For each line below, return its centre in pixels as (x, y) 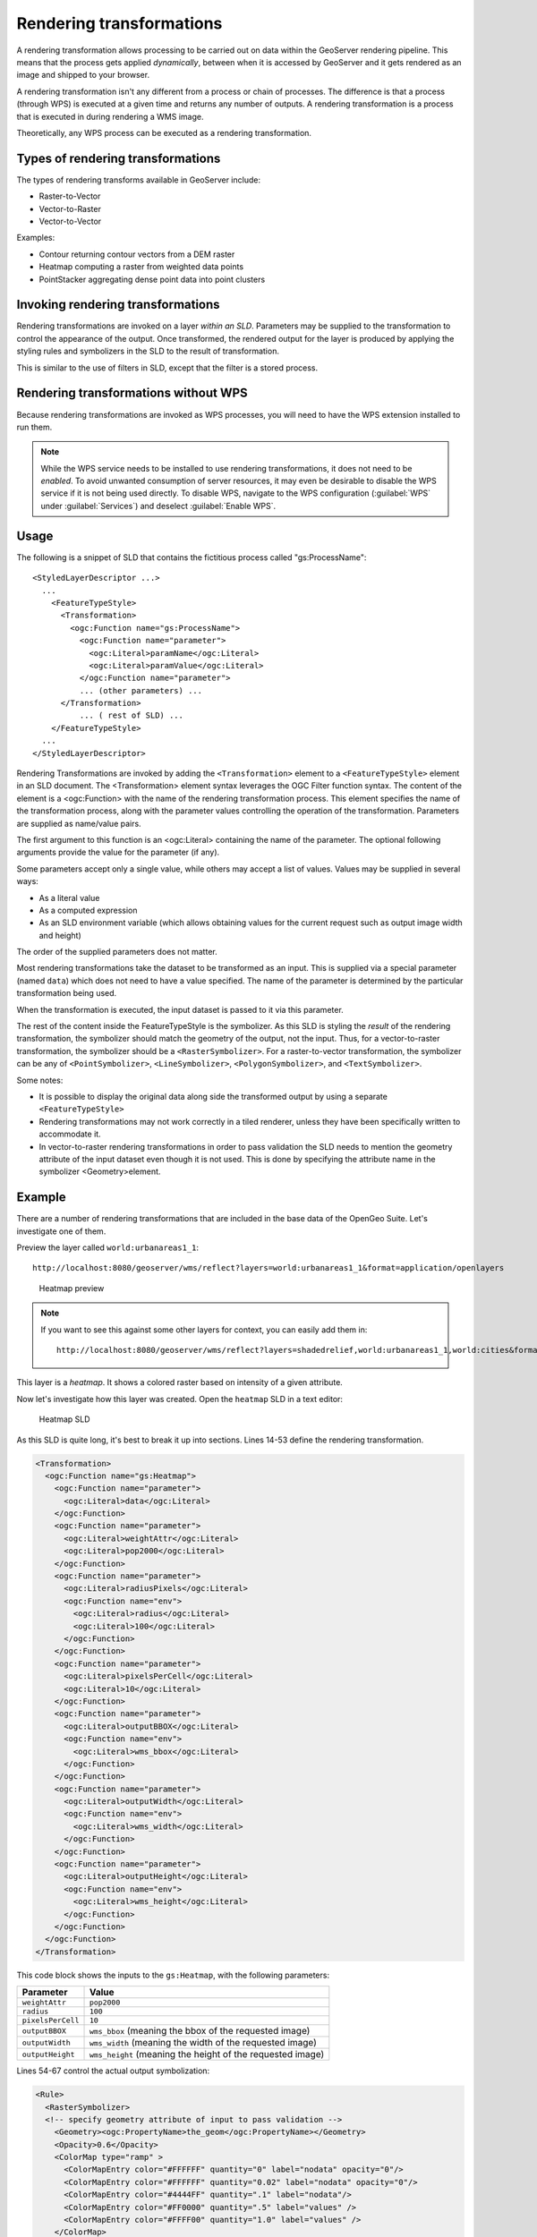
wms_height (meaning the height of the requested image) (207, 2054)
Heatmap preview (72, 1288)
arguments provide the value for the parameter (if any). (118, 852)
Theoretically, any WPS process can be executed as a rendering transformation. (164, 132)
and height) (60, 935)
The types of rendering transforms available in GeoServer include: (139, 180)
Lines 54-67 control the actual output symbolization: (113, 2071)
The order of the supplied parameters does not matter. (117, 952)
